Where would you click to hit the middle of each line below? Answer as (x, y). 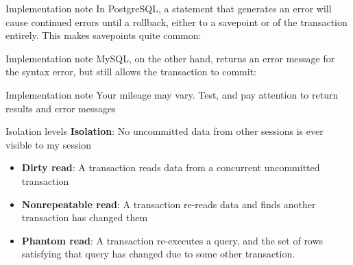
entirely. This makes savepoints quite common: (104, 35)
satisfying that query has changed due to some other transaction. (158, 254)
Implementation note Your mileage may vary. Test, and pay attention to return (172, 94)
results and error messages (61, 108)
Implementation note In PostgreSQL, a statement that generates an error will (169, 8)
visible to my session (49, 144)
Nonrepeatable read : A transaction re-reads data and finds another (169, 204)
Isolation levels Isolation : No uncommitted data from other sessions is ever (165, 131)
